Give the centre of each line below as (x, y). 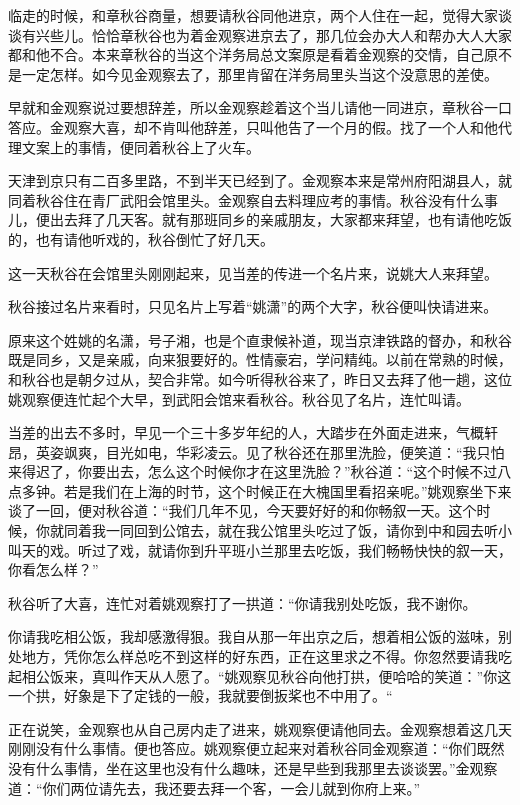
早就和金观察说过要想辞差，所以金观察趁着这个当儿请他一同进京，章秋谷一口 (260, 107)
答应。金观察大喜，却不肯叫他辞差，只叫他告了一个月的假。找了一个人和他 (253, 126)
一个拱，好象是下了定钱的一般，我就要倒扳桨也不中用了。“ (200, 695)
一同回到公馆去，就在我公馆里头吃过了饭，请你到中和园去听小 (308, 530)
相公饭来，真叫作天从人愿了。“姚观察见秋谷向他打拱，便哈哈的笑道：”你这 (266, 675)
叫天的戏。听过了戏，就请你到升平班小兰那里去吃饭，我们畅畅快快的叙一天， (260, 549)
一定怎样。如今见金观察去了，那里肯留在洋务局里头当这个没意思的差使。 (259, 73)
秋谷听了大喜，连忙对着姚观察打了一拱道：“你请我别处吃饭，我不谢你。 (242, 602)
